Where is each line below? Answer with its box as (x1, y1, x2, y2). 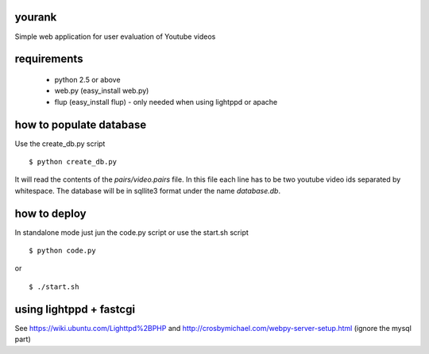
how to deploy (14, 206, 87, 220)
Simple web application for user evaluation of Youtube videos (14, 32, 216, 41)
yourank (14, 10, 57, 24)
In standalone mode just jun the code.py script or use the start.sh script (14, 227, 249, 237)
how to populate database (14, 117, 147, 131)
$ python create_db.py (29, 157, 118, 166)
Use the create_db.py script (14, 139, 106, 148)
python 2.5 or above (54, 75, 121, 84)
